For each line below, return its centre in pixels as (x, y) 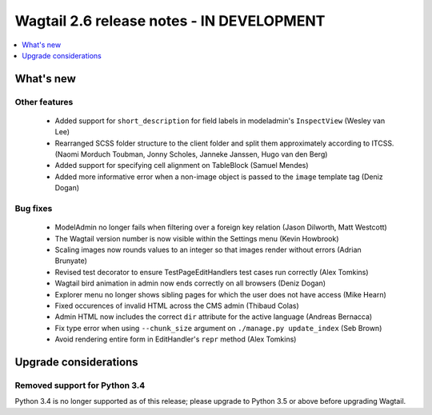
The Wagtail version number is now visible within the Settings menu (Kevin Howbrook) (197, 238)
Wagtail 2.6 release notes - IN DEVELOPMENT (170, 21)
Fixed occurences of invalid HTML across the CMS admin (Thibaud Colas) (177, 305)
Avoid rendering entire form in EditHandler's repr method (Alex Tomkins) (176, 339)
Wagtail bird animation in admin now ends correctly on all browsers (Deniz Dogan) (190, 283)
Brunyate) (71, 261)
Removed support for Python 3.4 (80, 385)
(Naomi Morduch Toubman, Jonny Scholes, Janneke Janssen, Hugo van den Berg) (191, 154)
